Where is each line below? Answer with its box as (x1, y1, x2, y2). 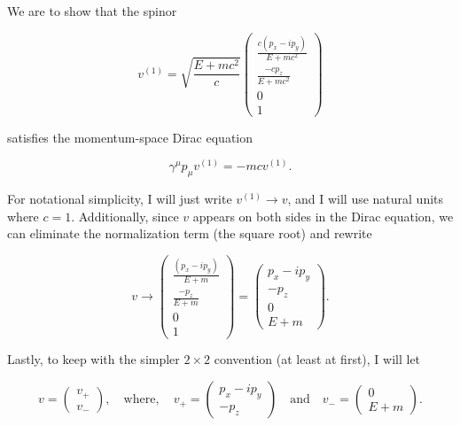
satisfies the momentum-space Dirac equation (7, 128, 253, 146)
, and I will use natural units (287, 190, 444, 208)
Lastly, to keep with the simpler (7, 350, 180, 368)
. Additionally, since (71, 206, 179, 225)
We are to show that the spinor (7, 2, 177, 20)
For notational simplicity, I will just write (7, 190, 232, 208)
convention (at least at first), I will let (214, 350, 421, 368)
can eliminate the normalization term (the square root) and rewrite (7, 224, 372, 243)
